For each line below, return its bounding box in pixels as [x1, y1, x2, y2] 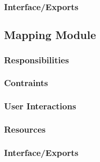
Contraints [4, 76, 48, 89]
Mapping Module [4, 27, 96, 43]
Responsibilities [4, 53, 69, 66]
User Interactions [4, 100, 76, 112]
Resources [4, 123, 46, 136]
